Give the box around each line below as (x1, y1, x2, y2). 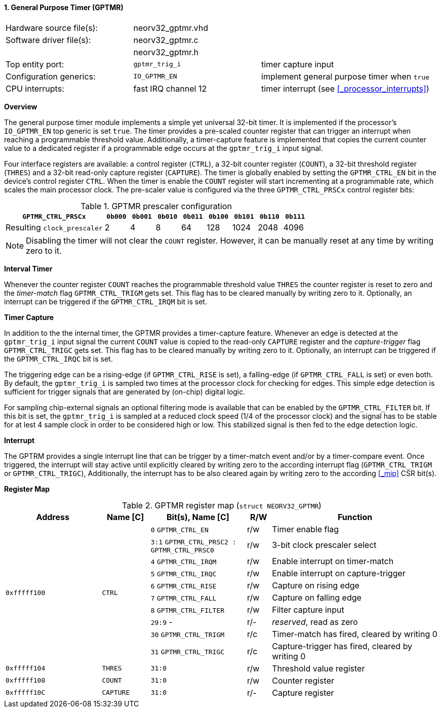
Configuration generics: (6, 71, 96, 82)
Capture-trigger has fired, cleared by (272, 641, 413, 651)
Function (338, 511, 373, 522)
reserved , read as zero (272, 616, 358, 627)
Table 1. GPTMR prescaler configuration (81, 201, 232, 211)
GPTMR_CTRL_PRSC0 (150, 546, 214, 554)
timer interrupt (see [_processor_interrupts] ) (261, 83, 429, 94)
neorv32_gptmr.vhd (133, 22, 208, 33)
